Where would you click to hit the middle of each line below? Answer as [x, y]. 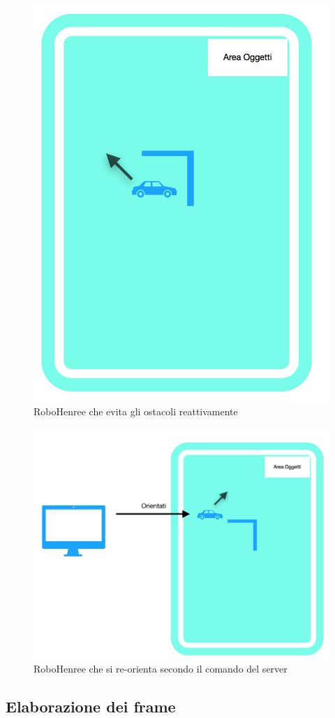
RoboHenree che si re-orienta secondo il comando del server [161, 668]
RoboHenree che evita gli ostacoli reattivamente [136, 411]
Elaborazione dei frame [91, 706]
